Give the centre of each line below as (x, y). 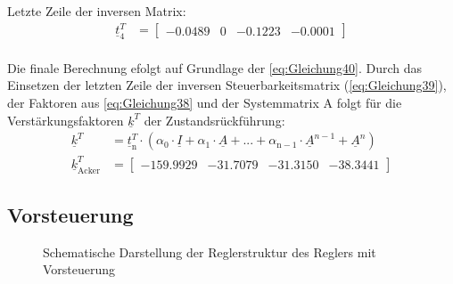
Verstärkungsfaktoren (66, 120)
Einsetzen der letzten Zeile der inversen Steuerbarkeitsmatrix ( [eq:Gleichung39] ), (227, 85)
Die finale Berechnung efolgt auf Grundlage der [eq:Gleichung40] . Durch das (215, 67)
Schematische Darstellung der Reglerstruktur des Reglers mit (210, 252)
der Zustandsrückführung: (214, 120)
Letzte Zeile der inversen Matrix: (97, 11)
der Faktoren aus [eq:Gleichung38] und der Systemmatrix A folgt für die (205, 102)
